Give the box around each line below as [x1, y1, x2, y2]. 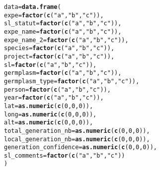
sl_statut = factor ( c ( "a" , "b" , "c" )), [4, 20, 122, 27]
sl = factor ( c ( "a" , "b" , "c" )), [4, 61, 97, 68]
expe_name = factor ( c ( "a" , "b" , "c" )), [4, 28, 122, 35]
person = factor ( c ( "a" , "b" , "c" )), [4, 86, 111, 93]
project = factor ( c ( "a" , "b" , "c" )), [4, 53, 115, 60]
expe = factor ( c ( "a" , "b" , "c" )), [4, 11, 104, 19]
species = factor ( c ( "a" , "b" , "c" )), [4, 45, 115, 52]
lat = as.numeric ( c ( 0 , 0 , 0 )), [4, 102, 93, 110]
